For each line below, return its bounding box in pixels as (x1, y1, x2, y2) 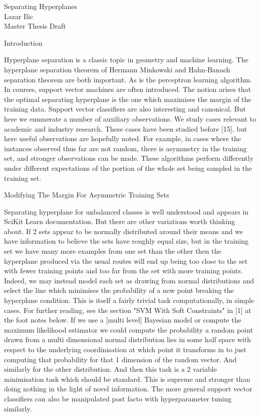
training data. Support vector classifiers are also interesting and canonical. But (4, 103, 246, 114)
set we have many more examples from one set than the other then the (4, 246, 221, 256)
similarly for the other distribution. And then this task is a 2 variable (4, 364, 217, 374)
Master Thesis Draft (4, 21, 66, 31)
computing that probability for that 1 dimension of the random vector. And (4, 354, 237, 364)
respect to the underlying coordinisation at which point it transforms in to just (4, 344, 246, 354)
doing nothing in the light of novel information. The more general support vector (4, 383, 252, 394)
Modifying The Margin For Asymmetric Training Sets (4, 189, 169, 200)
